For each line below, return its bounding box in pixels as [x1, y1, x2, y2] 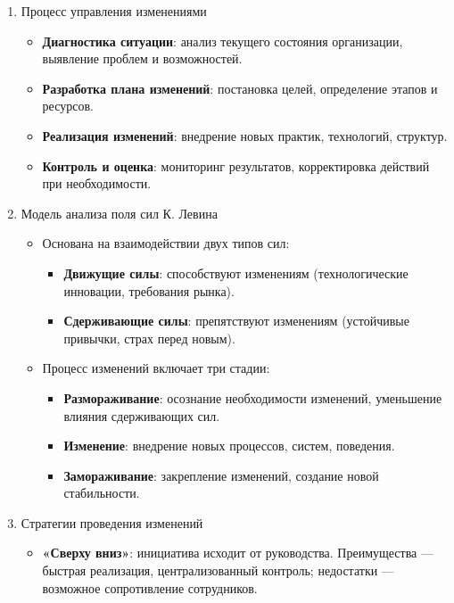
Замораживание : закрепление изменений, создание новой [63, 466, 379, 484]
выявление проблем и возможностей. [42, 49, 243, 68]
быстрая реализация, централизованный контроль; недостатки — [42, 561, 394, 580]
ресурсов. [42, 96, 94, 115]
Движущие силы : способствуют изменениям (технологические [63, 263, 409, 282]
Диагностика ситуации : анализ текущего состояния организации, [42, 31, 403, 50]
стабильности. [63, 483, 140, 502]
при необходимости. [42, 174, 152, 193]
